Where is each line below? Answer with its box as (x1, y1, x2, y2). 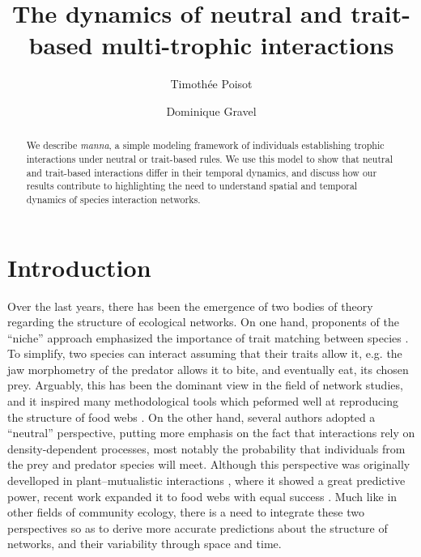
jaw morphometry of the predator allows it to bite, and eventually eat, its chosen (7, 360, 409, 377)
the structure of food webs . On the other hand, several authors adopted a (7, 408, 376, 425)
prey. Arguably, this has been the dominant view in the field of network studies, (7, 376, 403, 393)
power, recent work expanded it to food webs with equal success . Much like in (7, 487, 398, 504)
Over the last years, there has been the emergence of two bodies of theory (7, 297, 373, 314)
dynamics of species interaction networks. (26, 192, 201, 206)
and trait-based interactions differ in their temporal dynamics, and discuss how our (26, 165, 377, 179)
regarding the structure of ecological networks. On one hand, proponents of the (7, 313, 399, 330)
